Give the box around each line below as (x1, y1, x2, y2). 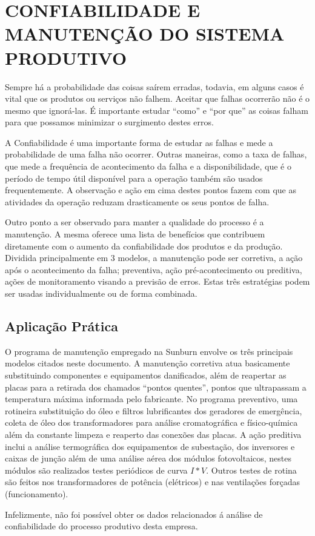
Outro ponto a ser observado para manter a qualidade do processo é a (5, 216, 264, 228)
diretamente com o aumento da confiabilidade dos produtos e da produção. (5, 239, 283, 252)
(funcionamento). (5, 487, 68, 500)
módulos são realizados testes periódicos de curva (5, 463, 188, 476)
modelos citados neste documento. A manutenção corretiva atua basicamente (5, 357, 290, 369)
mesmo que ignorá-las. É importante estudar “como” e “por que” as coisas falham (5, 104, 308, 116)
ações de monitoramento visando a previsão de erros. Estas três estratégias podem (5, 275, 310, 288)
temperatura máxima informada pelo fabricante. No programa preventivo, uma (5, 392, 298, 405)
